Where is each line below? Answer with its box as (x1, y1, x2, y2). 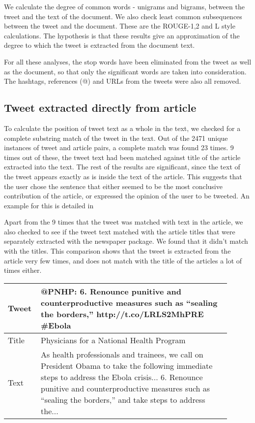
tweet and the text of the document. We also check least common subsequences (4, 11, 242, 21)
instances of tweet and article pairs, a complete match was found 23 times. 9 (4, 142, 234, 153)
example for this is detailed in (4, 200, 94, 210)
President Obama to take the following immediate (41, 359, 213, 371)
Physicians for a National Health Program (41, 334, 186, 346)
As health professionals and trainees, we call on (41, 348, 203, 360)
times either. (4, 265, 42, 275)
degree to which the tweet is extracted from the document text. (4, 40, 195, 50)
